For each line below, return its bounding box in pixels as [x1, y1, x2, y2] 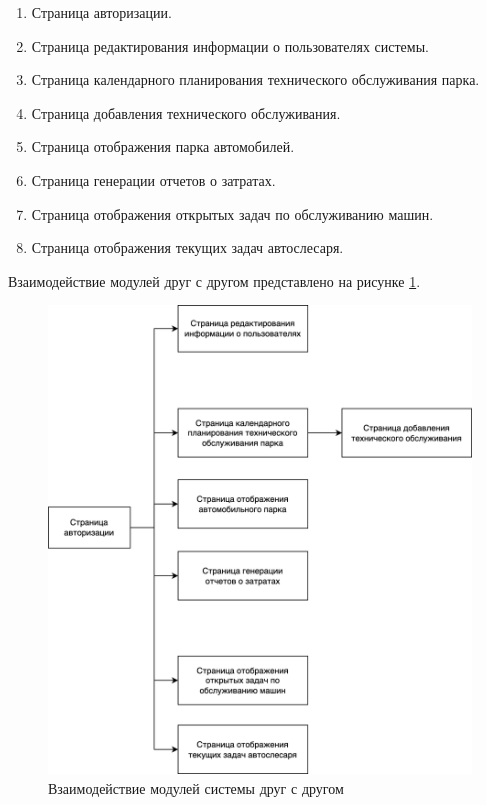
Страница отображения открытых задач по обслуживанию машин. [31, 203, 434, 224]
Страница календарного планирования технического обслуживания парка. [31, 69, 480, 90]
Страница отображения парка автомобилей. [31, 136, 295, 157]
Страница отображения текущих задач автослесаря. [31, 237, 344, 258]
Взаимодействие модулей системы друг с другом [48, 777, 344, 798]
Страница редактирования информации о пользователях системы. [31, 35, 429, 56]
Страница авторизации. [31, 2, 172, 22]
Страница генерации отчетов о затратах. [31, 169, 276, 190]
